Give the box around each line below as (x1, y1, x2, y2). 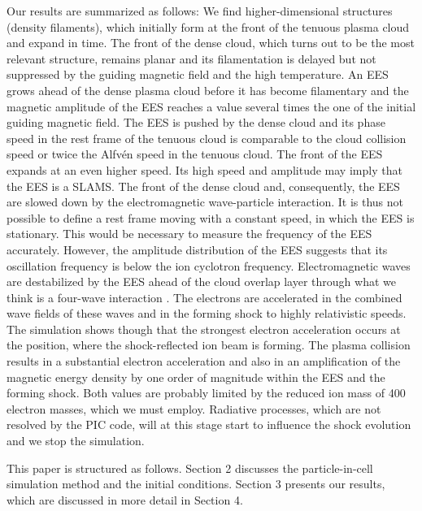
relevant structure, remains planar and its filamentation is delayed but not (7, 50, 376, 67)
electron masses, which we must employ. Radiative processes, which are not (7, 400, 381, 417)
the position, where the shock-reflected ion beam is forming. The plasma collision (7, 336, 411, 353)
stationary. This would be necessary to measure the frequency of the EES (7, 225, 372, 242)
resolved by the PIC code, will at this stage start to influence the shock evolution (7, 416, 411, 433)
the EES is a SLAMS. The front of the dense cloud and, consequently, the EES (7, 177, 400, 194)
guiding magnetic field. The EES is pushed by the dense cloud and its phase (7, 114, 385, 131)
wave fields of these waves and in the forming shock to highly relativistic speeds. (7, 305, 407, 322)
